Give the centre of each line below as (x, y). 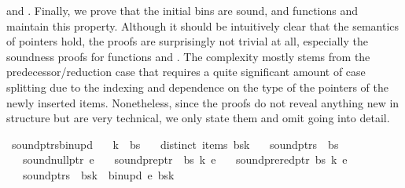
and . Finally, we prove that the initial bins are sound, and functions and (182, 10)
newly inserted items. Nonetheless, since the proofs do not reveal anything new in (203, 102)
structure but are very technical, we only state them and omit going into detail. (198, 118)
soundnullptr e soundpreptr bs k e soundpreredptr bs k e (185, 159)
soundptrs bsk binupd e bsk (98, 174)
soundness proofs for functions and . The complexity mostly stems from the (188, 56)
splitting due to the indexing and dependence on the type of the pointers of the (197, 87)
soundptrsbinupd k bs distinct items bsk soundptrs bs (175, 144)
